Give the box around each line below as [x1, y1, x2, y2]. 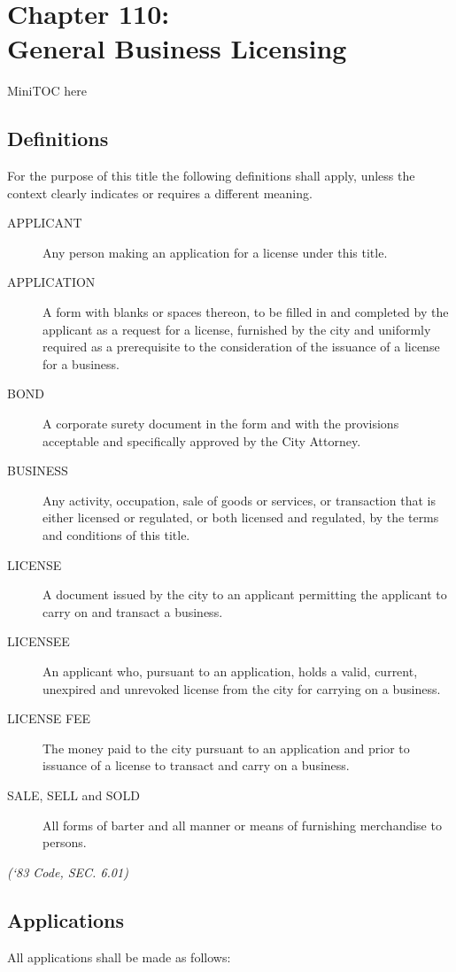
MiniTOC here [7, 81, 87, 100]
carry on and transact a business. [43, 602, 223, 621]
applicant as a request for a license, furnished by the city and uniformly [43, 320, 431, 338]
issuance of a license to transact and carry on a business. [43, 756, 350, 775]
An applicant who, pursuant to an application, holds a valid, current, [43, 661, 418, 680]
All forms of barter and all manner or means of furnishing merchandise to [43, 815, 442, 834]
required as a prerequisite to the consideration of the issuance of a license [43, 337, 440, 356]
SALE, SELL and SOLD [7, 785, 140, 804]
